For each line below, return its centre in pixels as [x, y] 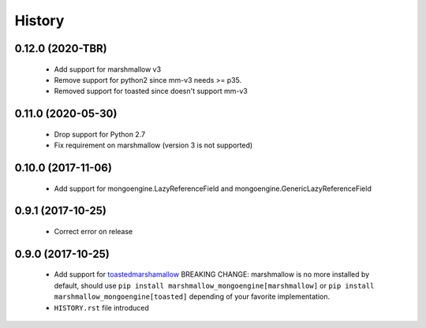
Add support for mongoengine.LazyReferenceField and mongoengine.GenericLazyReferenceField [213, 188]
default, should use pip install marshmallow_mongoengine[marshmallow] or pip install [214, 285]
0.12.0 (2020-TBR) [61, 48]
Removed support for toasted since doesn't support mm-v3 [151, 91]
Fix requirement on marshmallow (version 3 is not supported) [153, 145]
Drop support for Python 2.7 [100, 134]
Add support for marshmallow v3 [108, 69]
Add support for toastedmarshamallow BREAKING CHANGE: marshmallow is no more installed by [212, 274]
